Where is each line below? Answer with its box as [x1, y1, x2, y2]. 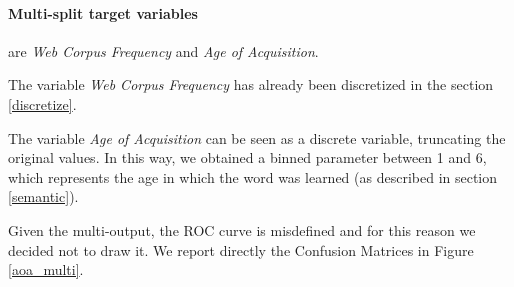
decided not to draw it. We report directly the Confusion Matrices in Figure [8, 239, 474, 260]
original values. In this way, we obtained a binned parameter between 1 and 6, [8, 147, 487, 168]
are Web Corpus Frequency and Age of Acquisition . [8, 40, 319, 61]
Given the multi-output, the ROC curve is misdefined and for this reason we [8, 219, 476, 240]
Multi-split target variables [8, 2, 198, 23]
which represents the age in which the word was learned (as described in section [8, 166, 498, 187]
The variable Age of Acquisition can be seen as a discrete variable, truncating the [8, 127, 506, 148]
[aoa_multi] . [8, 259, 84, 280]
